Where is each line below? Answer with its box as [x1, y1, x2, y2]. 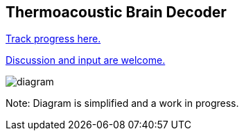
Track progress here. [6, 33, 101, 45]
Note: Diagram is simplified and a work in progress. [6, 97, 239, 110]
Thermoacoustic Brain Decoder [6, 3, 227, 21]
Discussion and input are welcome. [6, 54, 166, 67]
